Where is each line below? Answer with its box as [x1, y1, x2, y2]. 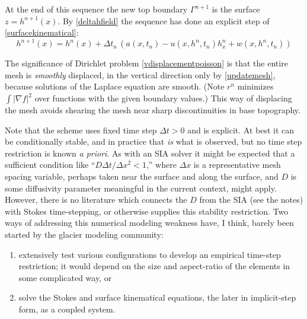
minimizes [237, 80, 274, 92]
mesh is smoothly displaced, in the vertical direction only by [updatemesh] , [5, 68, 276, 81]
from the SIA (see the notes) [199, 193, 303, 206]
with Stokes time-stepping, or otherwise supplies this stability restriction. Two [5, 205, 289, 217]
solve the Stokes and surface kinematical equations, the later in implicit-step [18, 291, 296, 304]
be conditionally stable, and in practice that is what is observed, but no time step [5, 135, 302, 148]
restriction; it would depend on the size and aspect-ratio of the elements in [18, 260, 290, 272]
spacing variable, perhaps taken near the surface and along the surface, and [5, 170, 279, 183]
